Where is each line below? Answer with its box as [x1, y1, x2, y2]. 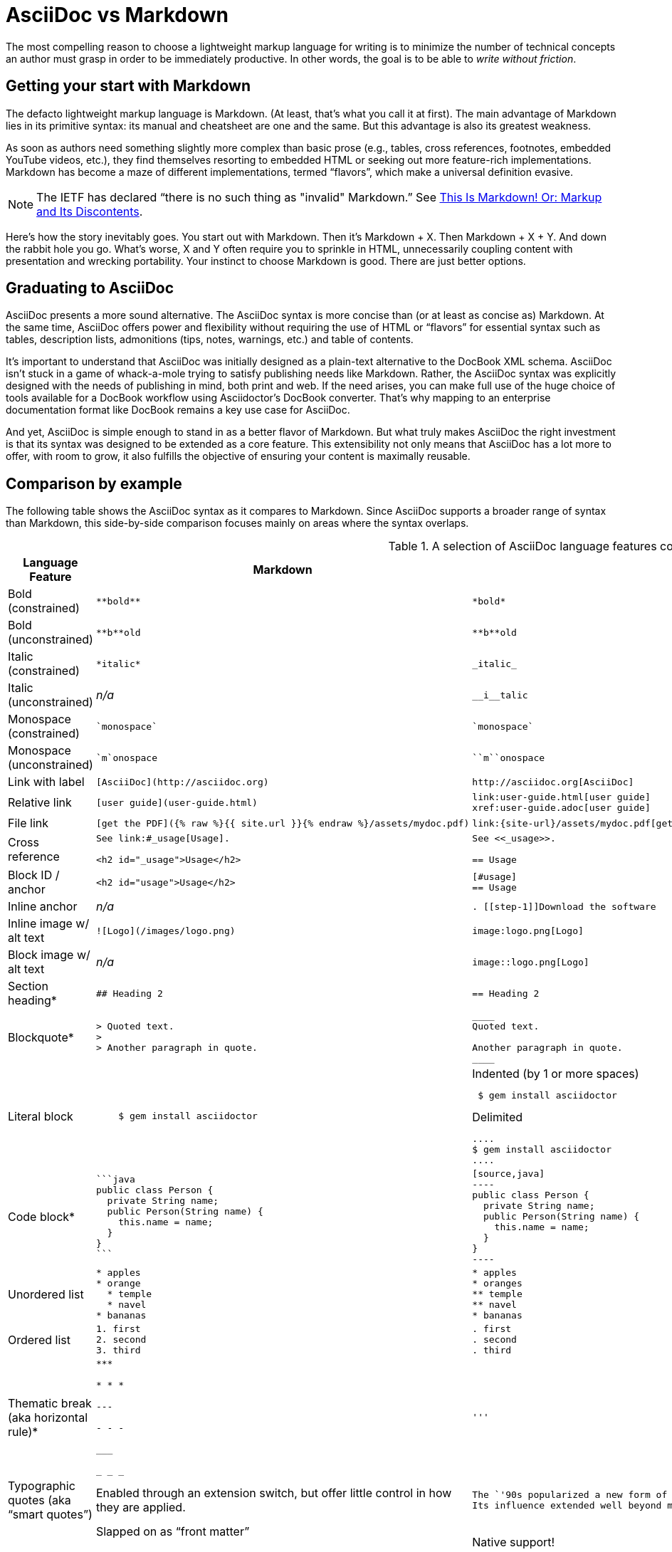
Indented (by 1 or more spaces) [472, 1066, 639, 1081]
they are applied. [95, 1500, 186, 1515]
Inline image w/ [8, 916, 90, 931]
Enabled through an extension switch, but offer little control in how [95, 1486, 452, 1501]
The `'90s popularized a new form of [472, 1489, 668, 1501]
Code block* [8, 1209, 75, 1224]
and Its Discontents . [36, 204, 143, 219]
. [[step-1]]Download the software [472, 901, 656, 912]
